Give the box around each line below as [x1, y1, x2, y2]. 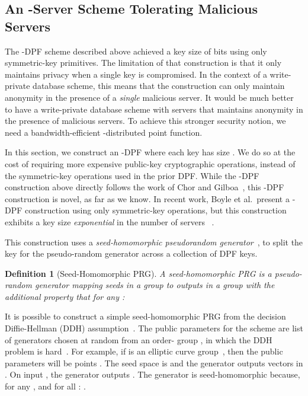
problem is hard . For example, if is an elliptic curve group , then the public [5, 345, 283, 357]
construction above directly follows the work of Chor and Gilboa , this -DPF [5, 181, 284, 193]
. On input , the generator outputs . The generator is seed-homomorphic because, [5, 368, 300, 381]
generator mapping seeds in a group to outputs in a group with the [34, 279, 275, 291]
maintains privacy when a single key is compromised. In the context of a [5, 68, 267, 80]
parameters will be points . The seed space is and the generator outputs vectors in [5, 356, 303, 369]
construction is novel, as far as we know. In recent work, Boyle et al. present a [5, 192, 290, 205]
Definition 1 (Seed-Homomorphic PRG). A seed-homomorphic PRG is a [5, 267, 272, 279]
